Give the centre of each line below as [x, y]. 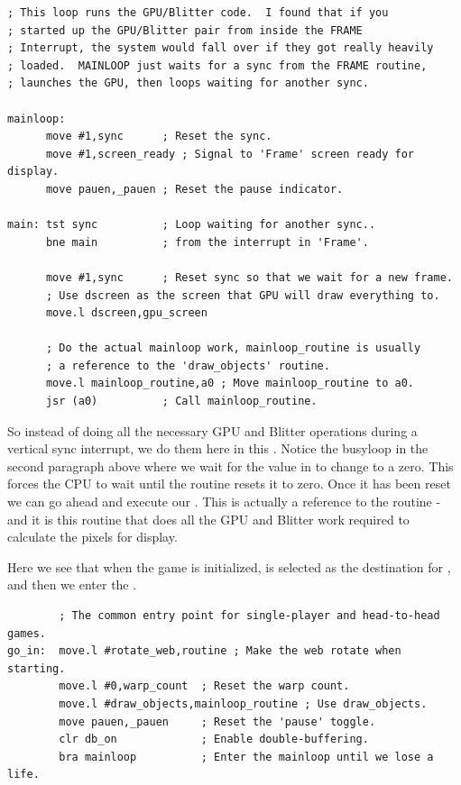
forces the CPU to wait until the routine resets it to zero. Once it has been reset [229, 484]
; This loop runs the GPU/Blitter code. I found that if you [198, 13]
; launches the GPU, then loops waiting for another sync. [188, 83]
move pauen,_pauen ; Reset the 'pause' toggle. [217, 721]
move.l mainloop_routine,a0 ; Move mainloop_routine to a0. [230, 383]
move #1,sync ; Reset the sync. [159, 137]
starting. [37, 668]
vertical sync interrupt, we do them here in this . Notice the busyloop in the [218, 448]
